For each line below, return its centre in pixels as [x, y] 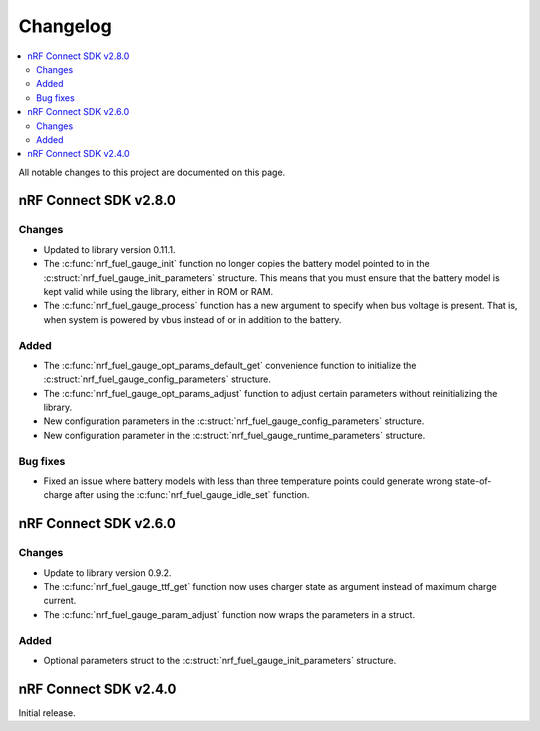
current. [60, 601]
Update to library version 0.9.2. [107, 572]
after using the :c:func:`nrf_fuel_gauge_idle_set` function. [192, 495]
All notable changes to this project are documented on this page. [152, 172]
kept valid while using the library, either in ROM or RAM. [158, 291]
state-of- [473, 481]
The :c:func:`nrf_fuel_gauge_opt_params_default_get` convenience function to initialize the [230, 365]
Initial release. [47, 712]
